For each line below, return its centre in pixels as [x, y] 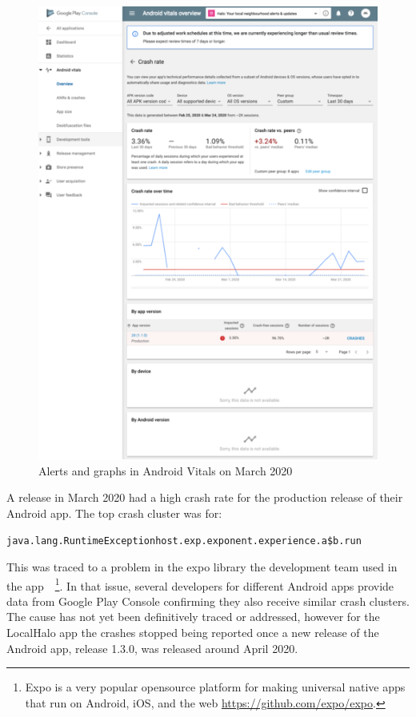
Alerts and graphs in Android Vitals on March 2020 [166, 470]
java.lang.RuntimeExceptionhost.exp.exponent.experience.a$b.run [184, 541]
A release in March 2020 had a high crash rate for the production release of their [205, 497]
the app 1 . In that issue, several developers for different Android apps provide [200, 584]
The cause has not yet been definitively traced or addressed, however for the [193, 617]
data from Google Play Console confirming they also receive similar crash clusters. [208, 601]
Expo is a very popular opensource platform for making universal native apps [215, 687]
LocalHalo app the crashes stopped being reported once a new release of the [193, 632]
